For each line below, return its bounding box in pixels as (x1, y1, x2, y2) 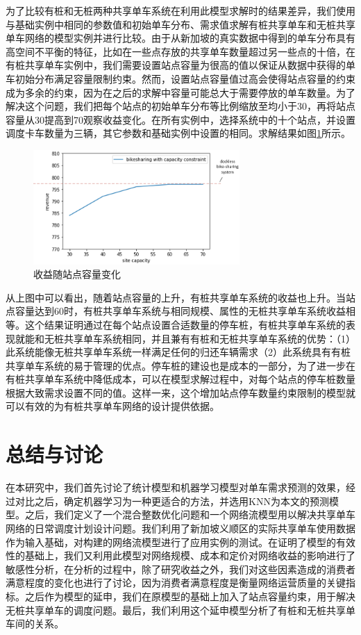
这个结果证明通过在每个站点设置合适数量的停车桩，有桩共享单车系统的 (24, 317, 346, 331)
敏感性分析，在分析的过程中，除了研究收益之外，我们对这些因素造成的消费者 (6, 561, 355, 576)
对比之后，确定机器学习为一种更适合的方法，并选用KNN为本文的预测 (15, 493, 329, 508)
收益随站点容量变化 (33, 267, 121, 281)
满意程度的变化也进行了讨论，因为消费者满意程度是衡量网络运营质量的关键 (6, 575, 346, 590)
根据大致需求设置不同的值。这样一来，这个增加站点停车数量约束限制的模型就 (6, 385, 355, 399)
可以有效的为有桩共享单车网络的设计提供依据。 (6, 399, 219, 413)
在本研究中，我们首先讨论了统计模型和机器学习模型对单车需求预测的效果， (6, 480, 346, 495)
